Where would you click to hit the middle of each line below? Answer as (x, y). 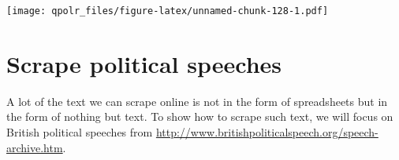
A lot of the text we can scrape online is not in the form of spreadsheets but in (197, 101)
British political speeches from (80, 131)
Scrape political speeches (144, 63)
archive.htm (35, 147)
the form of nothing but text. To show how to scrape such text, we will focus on (200, 116)
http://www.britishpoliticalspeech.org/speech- (267, 131)
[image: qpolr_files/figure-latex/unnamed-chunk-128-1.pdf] (168, 11)
